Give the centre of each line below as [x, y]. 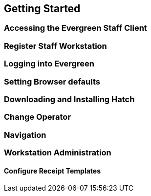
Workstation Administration [58, 153]
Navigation [25, 135]
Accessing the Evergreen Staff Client [75, 28]
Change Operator [38, 117]
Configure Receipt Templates [53, 171]
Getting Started [42, 9]
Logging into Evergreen [49, 64]
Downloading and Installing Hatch [69, 99]
